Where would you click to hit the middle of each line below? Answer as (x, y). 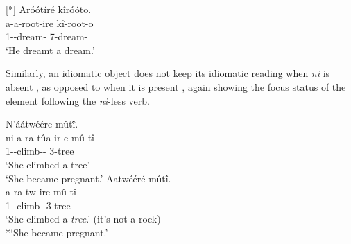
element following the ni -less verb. (78, 100)
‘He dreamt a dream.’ (50, 50)
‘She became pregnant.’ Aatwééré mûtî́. (88, 178)
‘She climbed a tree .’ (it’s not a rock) (83, 219)
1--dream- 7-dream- (47, 36)
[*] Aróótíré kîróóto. (49, 9)
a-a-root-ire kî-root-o (50, 23)
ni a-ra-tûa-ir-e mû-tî (50, 137)
